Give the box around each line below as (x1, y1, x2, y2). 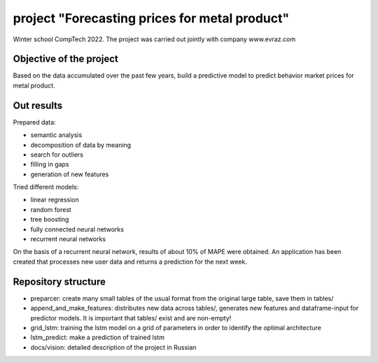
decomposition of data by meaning (30, 141, 132, 149)
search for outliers (30, 150, 84, 159)
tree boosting (30, 215, 69, 224)
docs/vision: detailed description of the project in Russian (30, 343, 197, 351)
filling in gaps (30, 160, 69, 169)
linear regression (30, 196, 80, 204)
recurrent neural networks (30, 235, 106, 243)
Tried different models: (13, 183, 79, 192)
